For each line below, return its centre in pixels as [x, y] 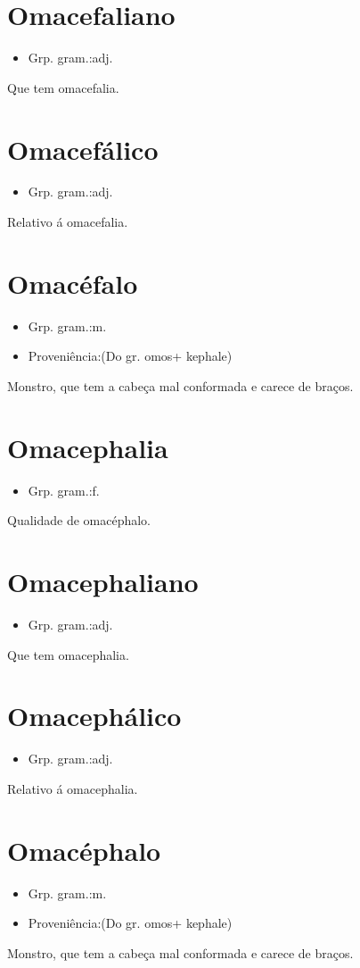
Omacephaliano [103, 582]
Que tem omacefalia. [63, 87]
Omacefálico [83, 149]
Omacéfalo [73, 283]
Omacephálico [94, 716]
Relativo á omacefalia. [68, 222]
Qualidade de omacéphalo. [79, 520]
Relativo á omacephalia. [73, 788]
